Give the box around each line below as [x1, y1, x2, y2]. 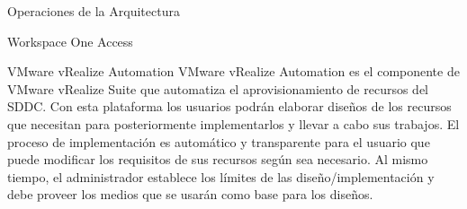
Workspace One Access [7, 31, 133, 50]
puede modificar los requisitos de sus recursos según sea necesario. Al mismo [7, 150, 428, 169]
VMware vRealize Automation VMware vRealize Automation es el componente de [7, 62, 460, 81]
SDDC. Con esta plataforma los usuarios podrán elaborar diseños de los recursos [7, 97, 452, 116]
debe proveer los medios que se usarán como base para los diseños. [7, 185, 373, 204]
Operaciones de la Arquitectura [7, 2, 180, 20]
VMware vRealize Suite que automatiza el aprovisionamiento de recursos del [7, 79, 428, 98]
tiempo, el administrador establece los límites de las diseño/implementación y [7, 167, 435, 186]
